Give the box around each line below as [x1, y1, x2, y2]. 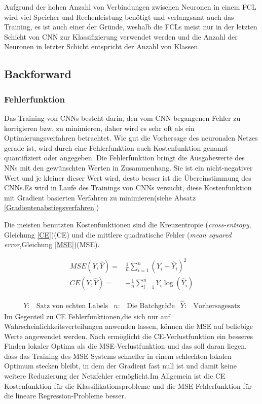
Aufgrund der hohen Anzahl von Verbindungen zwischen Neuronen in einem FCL [4, 2, 256, 12]
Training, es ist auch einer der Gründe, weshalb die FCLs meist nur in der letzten [4, 21, 257, 32]
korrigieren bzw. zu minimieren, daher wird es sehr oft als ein [4, 122, 195, 133]
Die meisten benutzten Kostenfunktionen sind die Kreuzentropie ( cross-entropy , [4, 219, 251, 229]
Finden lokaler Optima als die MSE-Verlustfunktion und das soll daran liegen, [4, 341, 247, 351]
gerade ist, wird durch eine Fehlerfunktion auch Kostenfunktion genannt [4, 142, 228, 153]
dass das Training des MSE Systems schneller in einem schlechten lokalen [4, 350, 232, 361]
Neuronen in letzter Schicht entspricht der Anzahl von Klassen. [4, 41, 200, 52]
